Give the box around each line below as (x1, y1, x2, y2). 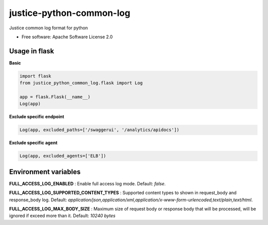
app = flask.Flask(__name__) (19, 94, 91, 99)
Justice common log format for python (9, 25, 88, 31)
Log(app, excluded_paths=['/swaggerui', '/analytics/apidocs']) (19, 127, 180, 133)
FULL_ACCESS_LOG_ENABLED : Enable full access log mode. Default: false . (9, 180, 166, 186)
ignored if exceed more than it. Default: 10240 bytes (9, 213, 116, 219)
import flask (19, 73, 52, 79)
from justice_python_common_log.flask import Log (19, 80, 143, 86)
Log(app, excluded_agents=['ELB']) (19, 153, 106, 159)
